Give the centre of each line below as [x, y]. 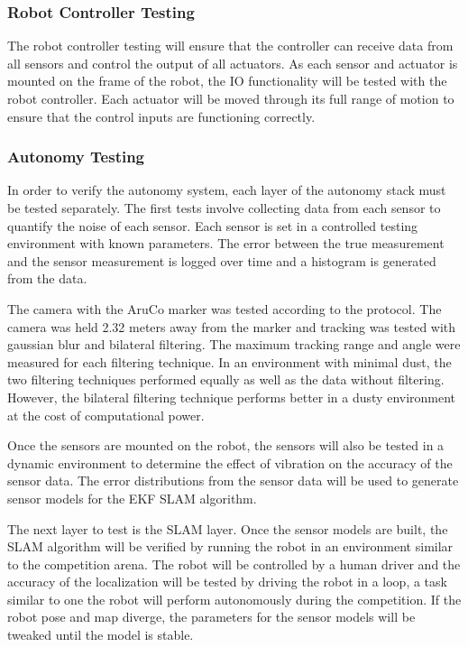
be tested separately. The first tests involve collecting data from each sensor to [224, 208]
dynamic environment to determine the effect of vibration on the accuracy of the [230, 462]
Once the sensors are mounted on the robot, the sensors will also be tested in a [226, 445]
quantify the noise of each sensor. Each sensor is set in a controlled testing [213, 225]
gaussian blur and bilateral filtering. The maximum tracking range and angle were [234, 344]
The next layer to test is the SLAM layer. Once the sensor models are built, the [228, 528]
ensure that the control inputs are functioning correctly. [161, 116]
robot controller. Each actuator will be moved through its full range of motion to [231, 98]
